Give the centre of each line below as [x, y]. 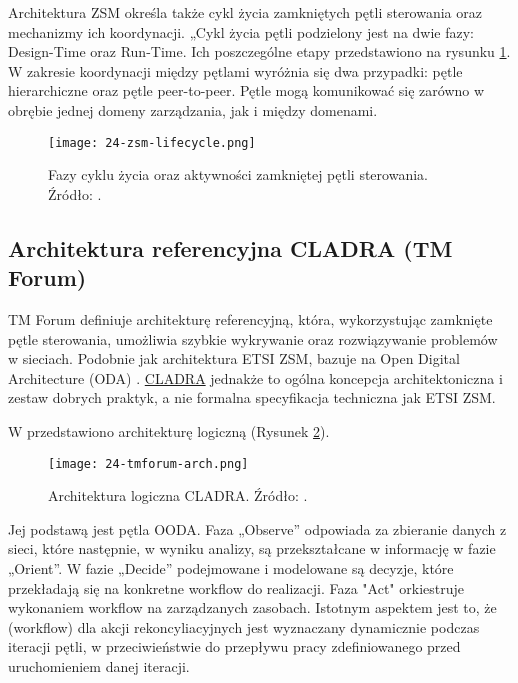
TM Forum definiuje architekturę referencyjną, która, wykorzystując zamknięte [250, 319]
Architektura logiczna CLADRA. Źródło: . [178, 495]
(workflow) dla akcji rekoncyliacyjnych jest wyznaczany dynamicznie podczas [244, 626]
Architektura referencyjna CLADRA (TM [230, 247]
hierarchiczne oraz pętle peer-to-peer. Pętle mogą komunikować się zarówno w [246, 90]
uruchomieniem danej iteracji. [99, 665]
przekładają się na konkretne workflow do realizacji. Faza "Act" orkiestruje [236, 587]
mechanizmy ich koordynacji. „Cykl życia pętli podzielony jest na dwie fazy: [241, 31]
